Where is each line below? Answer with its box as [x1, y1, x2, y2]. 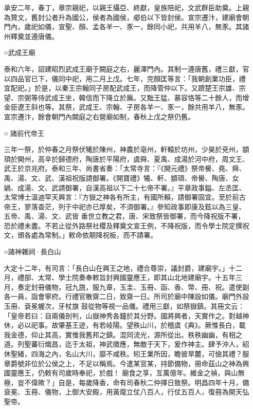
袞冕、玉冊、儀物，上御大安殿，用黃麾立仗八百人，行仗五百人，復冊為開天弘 [4, 387, 249, 397]
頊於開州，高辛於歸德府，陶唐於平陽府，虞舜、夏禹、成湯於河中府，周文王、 [4, 153, 249, 164]
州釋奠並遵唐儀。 [4, 31, 58, 41]
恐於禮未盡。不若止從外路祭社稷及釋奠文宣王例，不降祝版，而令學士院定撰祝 [4, 220, 249, 230]
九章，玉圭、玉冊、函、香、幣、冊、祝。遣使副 [99, 281, 249, 292]
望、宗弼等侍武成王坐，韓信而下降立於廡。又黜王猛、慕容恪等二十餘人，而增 [4, 92, 249, 102]
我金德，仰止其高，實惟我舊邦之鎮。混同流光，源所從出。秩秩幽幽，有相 [4, 329, 235, 339]
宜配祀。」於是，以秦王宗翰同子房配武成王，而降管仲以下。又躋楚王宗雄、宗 [4, 83, 246, 93]
